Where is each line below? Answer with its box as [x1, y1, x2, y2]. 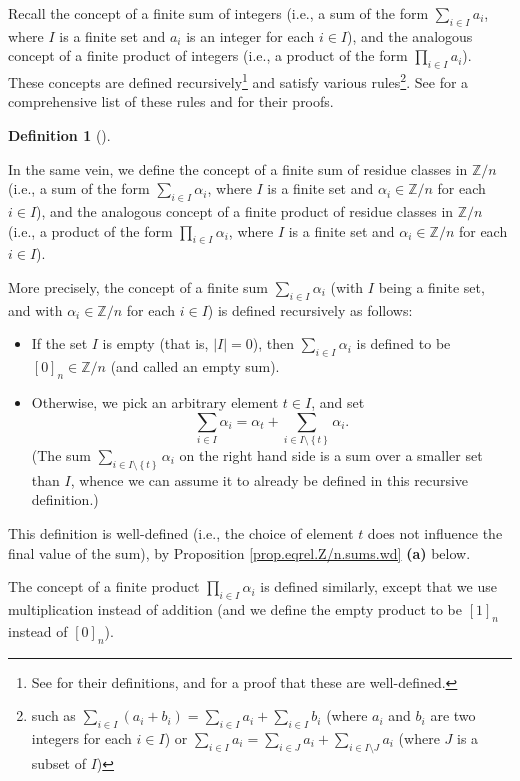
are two [430, 705, 476, 726]
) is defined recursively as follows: [207, 299, 413, 320]
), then [252, 333, 295, 354]
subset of [31, 752, 87, 773]
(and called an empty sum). [110, 356, 280, 377]
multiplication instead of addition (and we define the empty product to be [8, 599, 462, 619]
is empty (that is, [102, 333, 209, 354]
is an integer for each [186, 25, 315, 46]
